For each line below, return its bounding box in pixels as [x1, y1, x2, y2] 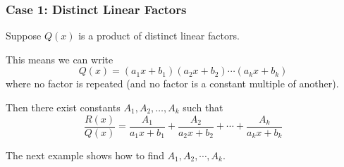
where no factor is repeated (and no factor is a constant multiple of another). [6, 76, 339, 91]
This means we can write [6, 51, 113, 66]
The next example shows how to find [6, 147, 164, 162]
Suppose [6, 28, 42, 43]
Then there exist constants [6, 100, 121, 114]
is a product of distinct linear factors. [78, 28, 240, 43]
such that [183, 100, 223, 114]
